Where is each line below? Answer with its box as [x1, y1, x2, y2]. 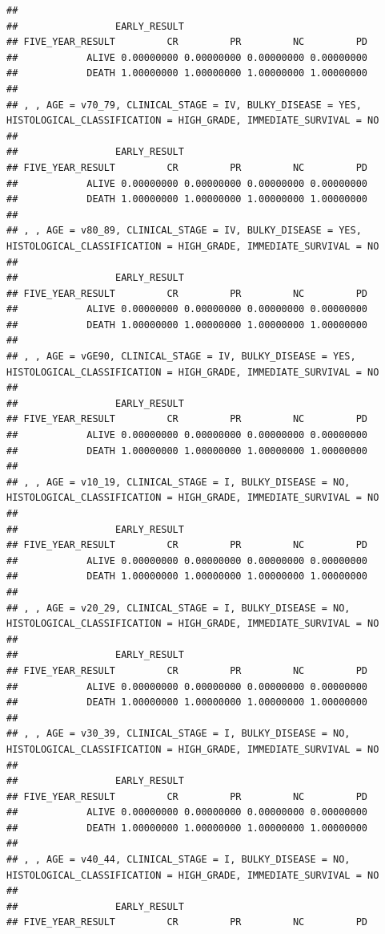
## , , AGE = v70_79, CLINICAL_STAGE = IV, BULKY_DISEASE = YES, [6, 99, 362, 111]
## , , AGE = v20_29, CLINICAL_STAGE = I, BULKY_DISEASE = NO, [6, 602, 351, 614]
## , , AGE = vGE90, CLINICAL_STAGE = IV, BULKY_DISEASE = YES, [6, 351, 356, 363]
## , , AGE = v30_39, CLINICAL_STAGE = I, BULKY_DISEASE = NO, [6, 728, 351, 740]
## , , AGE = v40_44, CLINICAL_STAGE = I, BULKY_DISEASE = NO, [6, 854, 351, 866]
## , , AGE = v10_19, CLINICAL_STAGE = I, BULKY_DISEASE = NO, [6, 476, 351, 488]
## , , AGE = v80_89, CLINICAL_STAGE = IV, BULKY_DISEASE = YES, [6, 225, 362, 237]
